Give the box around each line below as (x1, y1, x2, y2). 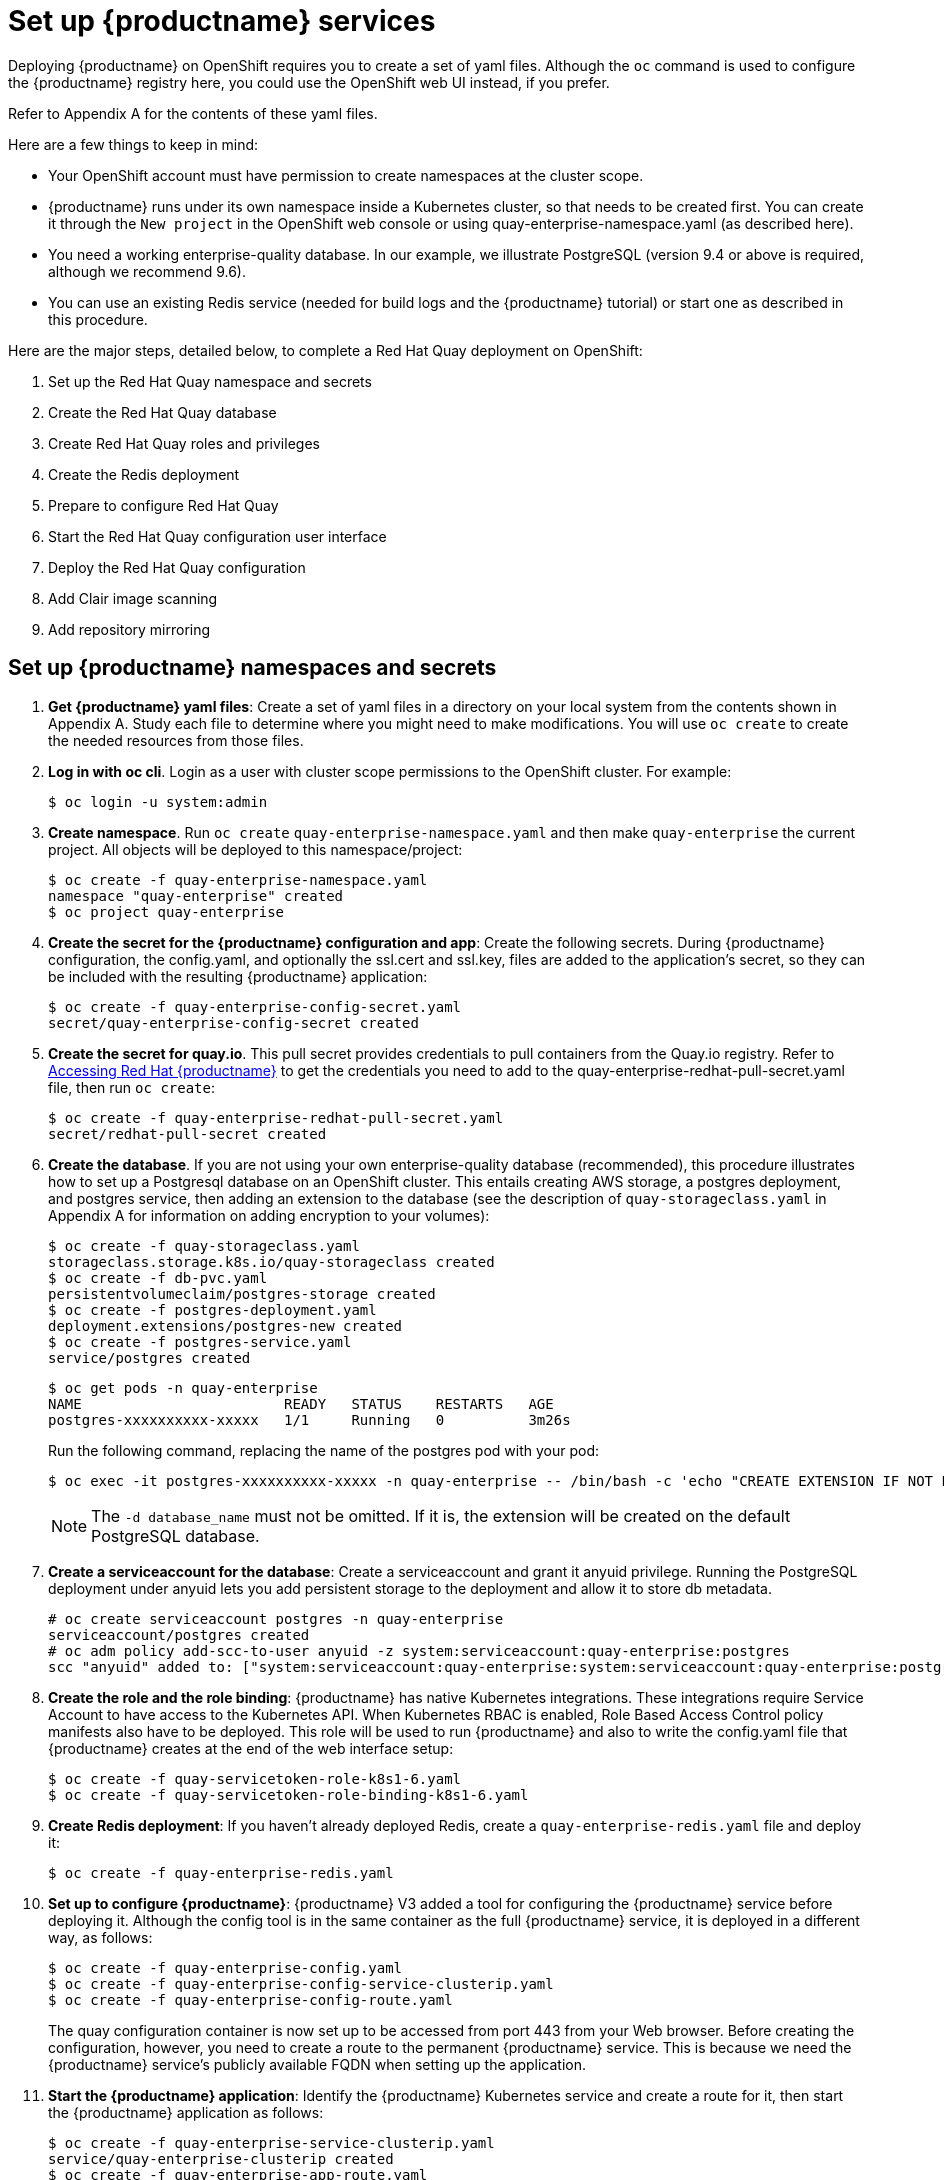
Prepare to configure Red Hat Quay (48, 496, 279, 514)
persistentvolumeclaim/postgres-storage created (48, 1285, 436, 1302)
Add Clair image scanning (48, 589, 218, 607)
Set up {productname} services (8, 4, 436, 38)
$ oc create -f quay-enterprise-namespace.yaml (48, 871, 428, 888)
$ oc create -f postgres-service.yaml (48, 1333, 352, 1350)
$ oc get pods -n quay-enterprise (48, 1379, 318, 1396)
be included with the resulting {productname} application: (48, 967, 428, 985)
